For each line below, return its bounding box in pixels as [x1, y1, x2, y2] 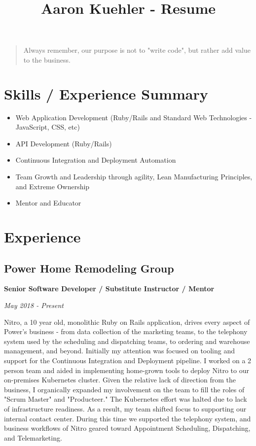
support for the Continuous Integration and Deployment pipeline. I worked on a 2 [4, 355, 252, 365]
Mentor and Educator [15, 198, 81, 208]
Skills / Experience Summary [4, 83, 208, 103]
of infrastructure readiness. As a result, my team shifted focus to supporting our [4, 403, 247, 413]
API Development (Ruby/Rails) [15, 138, 112, 148]
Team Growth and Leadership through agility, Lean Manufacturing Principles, [15, 172, 253, 182]
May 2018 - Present [4, 300, 64, 310]
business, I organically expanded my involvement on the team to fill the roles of [4, 384, 245, 394]
